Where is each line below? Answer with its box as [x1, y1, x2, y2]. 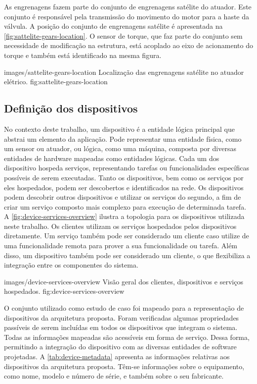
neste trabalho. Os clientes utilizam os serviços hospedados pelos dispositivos [4, 220, 237, 231]
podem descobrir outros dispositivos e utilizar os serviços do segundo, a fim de [4, 192, 241, 202]
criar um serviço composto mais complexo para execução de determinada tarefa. [4, 201, 247, 212]
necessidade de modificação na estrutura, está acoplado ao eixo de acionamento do [4, 40, 253, 51]
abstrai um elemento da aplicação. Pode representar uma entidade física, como [4, 133, 242, 144]
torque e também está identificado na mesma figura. [4, 50, 162, 60]
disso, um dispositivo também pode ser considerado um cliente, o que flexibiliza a [4, 250, 251, 260]
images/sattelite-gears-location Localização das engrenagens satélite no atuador [4, 66, 244, 77]
